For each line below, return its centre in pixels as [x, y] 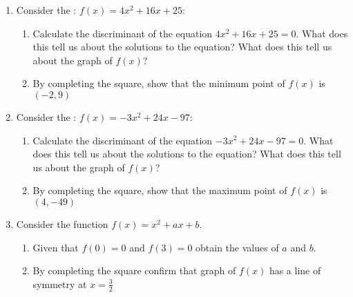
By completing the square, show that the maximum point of [160, 190]
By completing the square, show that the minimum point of [159, 83]
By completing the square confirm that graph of [134, 270]
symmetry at [60, 284]
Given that [56, 247]
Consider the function [62, 223]
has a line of [295, 270]
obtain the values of [237, 247]
